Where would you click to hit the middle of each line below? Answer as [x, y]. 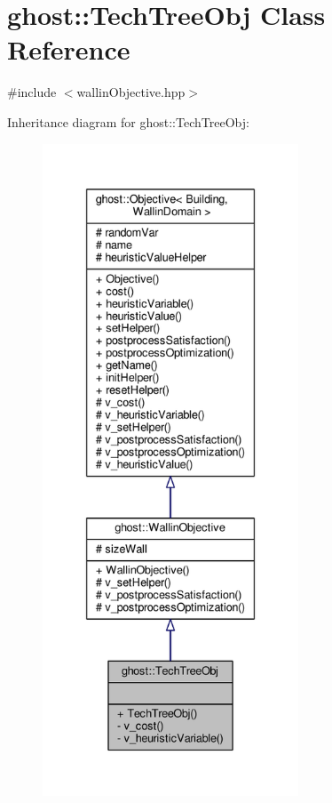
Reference [69, 49]
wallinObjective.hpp [131, 92]
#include [32, 92]
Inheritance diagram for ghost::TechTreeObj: [128, 121]
